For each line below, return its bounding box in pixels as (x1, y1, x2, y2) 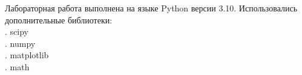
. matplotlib (5, 49, 49, 61)
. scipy (5, 25, 28, 38)
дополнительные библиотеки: (5, 13, 113, 26)
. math (5, 60, 30, 73)
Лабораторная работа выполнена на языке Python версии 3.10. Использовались (5, 2, 298, 14)
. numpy (5, 37, 36, 49)
